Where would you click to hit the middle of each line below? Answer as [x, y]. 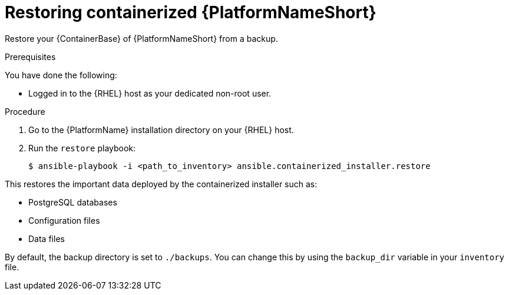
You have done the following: [61, 75]
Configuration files [64, 220]
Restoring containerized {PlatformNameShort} [191, 12]
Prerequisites [30, 57]
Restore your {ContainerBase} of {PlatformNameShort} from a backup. [141, 38]
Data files [47, 238]
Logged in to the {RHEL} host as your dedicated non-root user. [150, 93]
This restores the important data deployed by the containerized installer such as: [161, 184]
